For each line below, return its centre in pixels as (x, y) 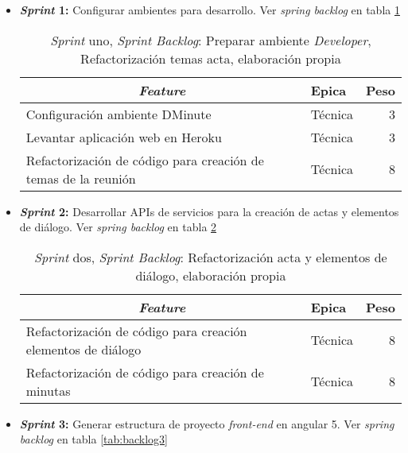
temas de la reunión (81, 178)
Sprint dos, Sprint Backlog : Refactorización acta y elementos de (211, 257)
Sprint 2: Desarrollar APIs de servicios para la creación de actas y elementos (209, 211)
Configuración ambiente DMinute (119, 114)
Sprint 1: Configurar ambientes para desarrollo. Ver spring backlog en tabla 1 (210, 10)
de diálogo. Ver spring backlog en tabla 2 (118, 227)
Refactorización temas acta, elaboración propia (211, 58)
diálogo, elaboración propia (211, 275)
